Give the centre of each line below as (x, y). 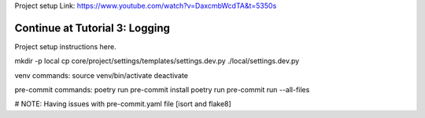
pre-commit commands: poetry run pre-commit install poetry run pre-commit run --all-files (162, 90)
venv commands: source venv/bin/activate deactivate (102, 75)
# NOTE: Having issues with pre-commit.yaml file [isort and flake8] (123, 104)
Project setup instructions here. (66, 46)
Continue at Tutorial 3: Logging (92, 28)
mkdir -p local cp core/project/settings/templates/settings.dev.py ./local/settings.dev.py (157, 61)
